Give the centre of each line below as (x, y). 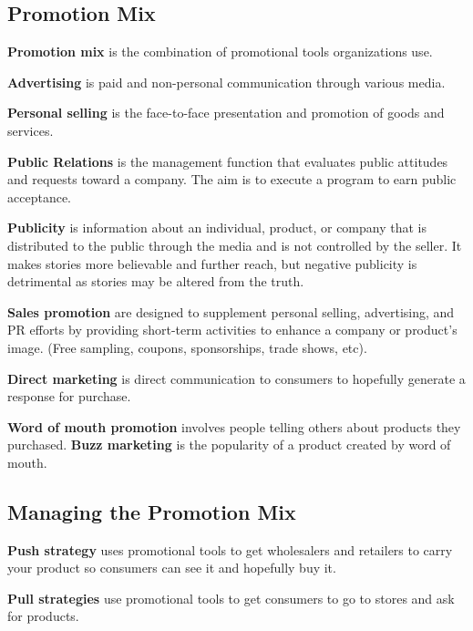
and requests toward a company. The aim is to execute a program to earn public (232, 179)
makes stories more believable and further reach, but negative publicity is (212, 263)
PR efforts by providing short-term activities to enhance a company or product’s (232, 330)
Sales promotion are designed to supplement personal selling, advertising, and (231, 311)
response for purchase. (69, 396)
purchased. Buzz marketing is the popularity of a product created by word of (229, 445)
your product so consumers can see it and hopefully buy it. (172, 568)
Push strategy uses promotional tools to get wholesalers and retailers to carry (230, 549)
